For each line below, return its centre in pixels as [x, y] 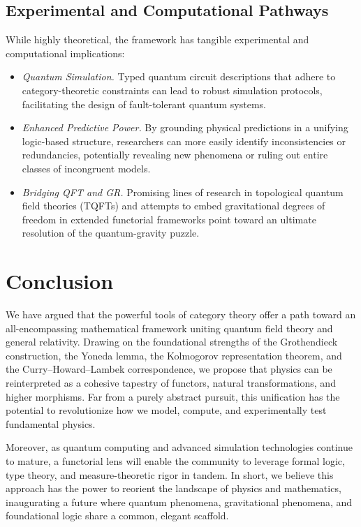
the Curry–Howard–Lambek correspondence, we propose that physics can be [169, 369]
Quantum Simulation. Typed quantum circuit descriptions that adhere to [179, 76]
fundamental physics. [51, 423]
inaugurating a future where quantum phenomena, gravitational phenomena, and [179, 502]
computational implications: [65, 53]
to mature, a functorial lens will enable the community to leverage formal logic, [175, 460]
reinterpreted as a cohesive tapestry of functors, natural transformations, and [171, 383]
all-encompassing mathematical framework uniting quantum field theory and [169, 328]
